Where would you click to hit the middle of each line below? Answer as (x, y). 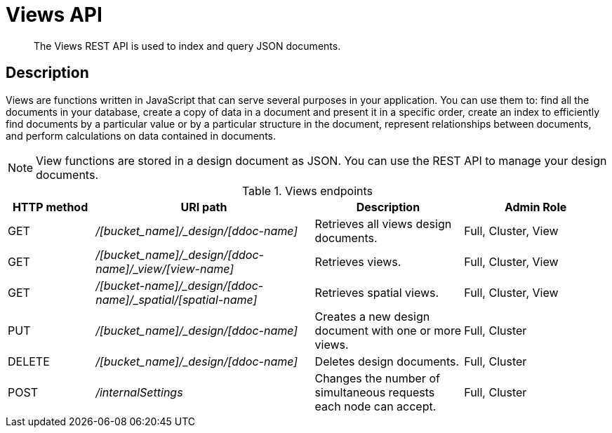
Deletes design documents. (387, 361)
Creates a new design (372, 316)
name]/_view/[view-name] (165, 268)
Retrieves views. (358, 261)
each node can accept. (375, 406)
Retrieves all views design (383, 224)
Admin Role (535, 207)
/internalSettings (139, 392)
